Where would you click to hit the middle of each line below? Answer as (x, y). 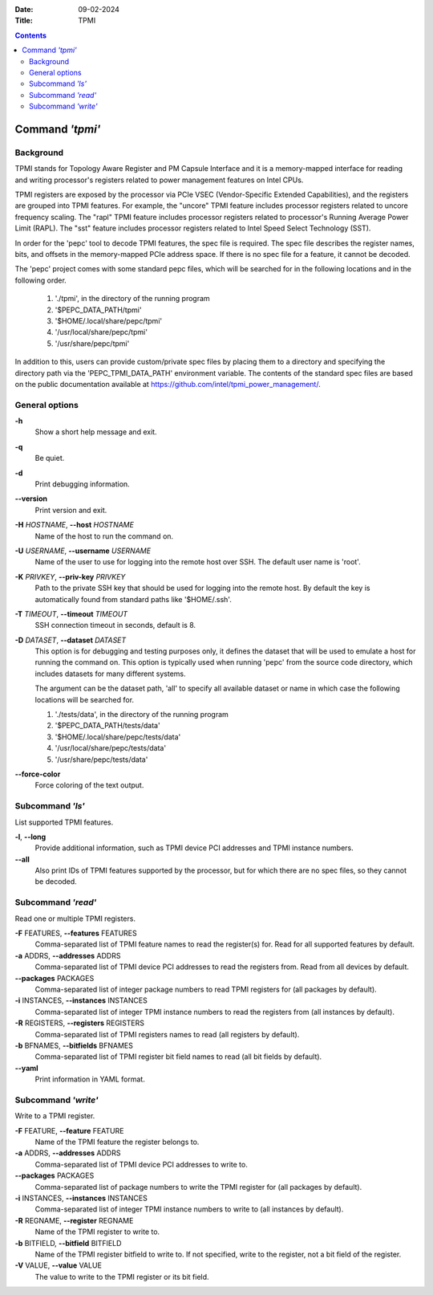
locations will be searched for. (85, 699)
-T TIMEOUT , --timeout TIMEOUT (71, 613)
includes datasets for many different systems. (110, 674)
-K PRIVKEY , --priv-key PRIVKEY (70, 576)
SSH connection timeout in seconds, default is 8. (115, 625)
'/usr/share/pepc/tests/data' (101, 759)
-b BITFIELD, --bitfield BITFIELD (68, 1243)
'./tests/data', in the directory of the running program (142, 715)
